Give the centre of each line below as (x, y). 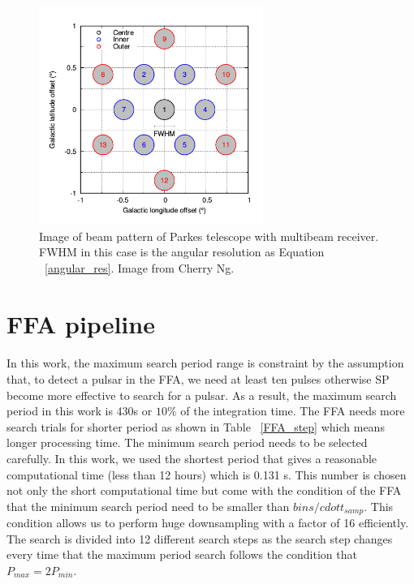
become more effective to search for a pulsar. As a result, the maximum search (202, 395)
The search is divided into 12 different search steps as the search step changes (200, 538)
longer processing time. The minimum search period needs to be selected (187, 442)
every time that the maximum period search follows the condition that (182, 554)
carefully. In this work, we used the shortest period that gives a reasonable (192, 458)
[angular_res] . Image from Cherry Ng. (140, 267)
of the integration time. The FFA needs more (293, 411)
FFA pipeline (81, 323)
